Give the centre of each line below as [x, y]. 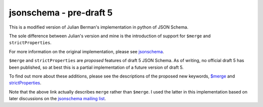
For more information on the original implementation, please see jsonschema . [86, 51]
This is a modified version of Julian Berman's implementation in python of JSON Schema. [99, 27]
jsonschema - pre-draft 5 [61, 13]
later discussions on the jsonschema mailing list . [57, 99]
